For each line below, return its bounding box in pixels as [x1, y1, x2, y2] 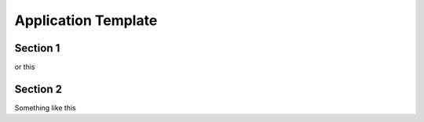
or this [14, 63, 35, 72]
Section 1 [14, 41, 60, 55]
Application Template [14, 12, 158, 29]
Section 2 [14, 82, 63, 95]
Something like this [14, 102, 76, 113]
